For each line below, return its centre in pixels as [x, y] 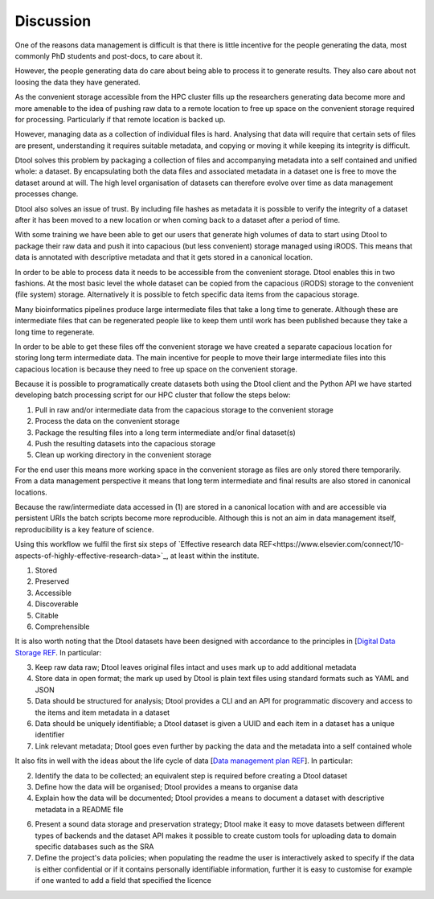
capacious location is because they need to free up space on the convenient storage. [156, 369]
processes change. [47, 194]
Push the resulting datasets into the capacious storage [125, 444]
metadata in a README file [79, 809]
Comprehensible [62, 626]
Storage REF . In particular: [58, 652]
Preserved [52, 581]
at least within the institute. [215, 556]
